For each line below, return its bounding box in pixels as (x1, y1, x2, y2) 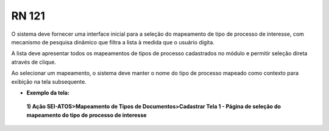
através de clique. (11, 58, 56, 65)
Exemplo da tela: (26, 89, 70, 96)
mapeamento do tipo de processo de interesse (26, 111, 147, 118)
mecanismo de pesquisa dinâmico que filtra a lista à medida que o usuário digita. (11, 38, 214, 45)
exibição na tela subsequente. (11, 78, 87, 85)
